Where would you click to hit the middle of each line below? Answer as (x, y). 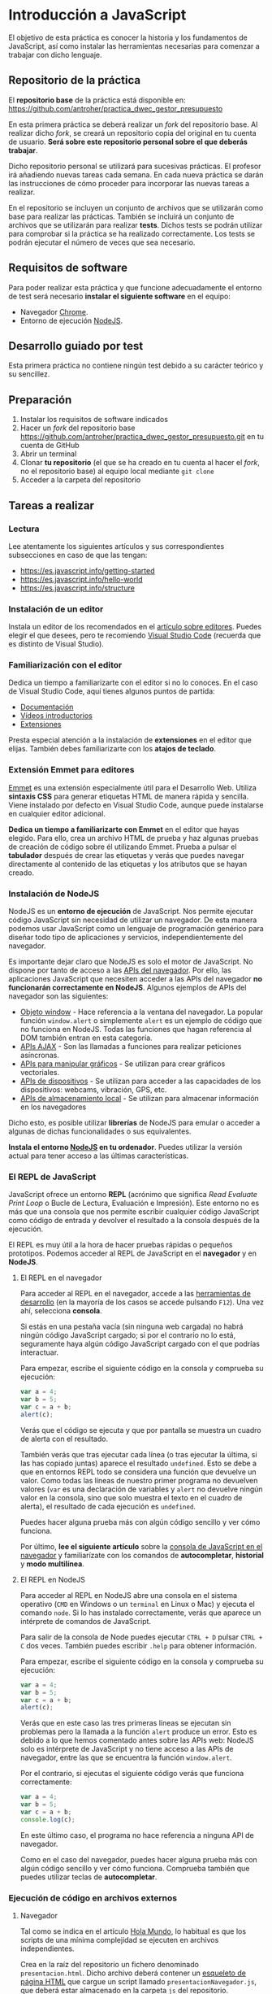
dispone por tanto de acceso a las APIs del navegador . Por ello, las (120, 970)
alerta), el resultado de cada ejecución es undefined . (108, 1506)
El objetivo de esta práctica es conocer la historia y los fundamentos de (128, 37)
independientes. (47, 1948)
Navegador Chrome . (54, 311)
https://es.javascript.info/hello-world (81, 579)
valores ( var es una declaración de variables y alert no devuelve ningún (141, 1489)
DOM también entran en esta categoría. (86, 1038)
